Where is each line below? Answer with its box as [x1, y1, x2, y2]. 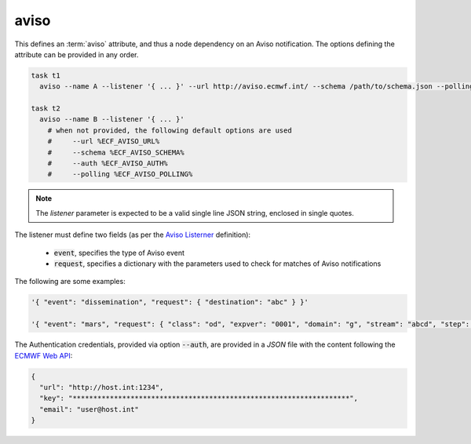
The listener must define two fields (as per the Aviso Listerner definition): [14, 230, 251, 239]
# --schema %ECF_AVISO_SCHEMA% [47, 147, 184, 157]
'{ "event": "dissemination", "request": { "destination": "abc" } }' [31, 298, 309, 307]
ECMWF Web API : [14, 351, 73, 360]
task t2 [31, 104, 60, 113]
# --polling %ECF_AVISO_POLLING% [47, 169, 193, 179]
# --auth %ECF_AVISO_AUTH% [47, 159, 168, 168]
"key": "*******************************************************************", [39, 394, 359, 403]
